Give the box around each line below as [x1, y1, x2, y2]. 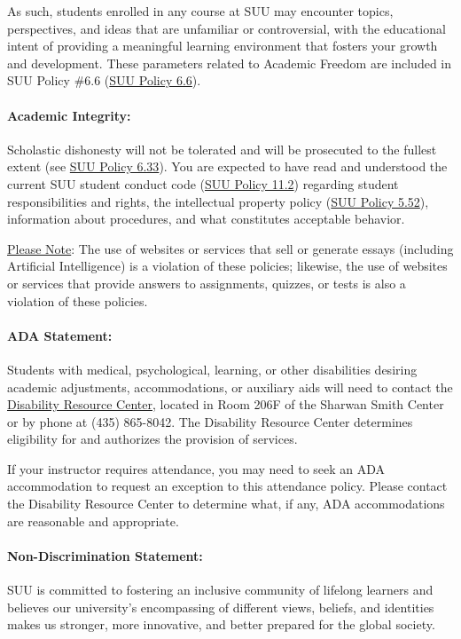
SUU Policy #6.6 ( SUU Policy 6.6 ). [7, 71, 201, 90]
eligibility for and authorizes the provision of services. [7, 430, 298, 448]
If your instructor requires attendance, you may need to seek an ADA [7, 459, 386, 477]
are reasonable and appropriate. [7, 511, 179, 530]
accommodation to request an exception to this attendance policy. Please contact [7, 477, 448, 495]
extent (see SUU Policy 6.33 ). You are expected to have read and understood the [7, 157, 448, 176]
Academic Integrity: [7, 106, 131, 124]
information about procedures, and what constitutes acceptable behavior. [7, 209, 405, 228]
